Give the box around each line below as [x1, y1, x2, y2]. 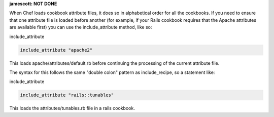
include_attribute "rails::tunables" [20, 92, 114, 98]
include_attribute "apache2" [20, 47, 93, 53]
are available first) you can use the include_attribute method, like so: [9, 24, 152, 30]
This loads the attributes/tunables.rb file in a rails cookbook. [9, 105, 135, 111]
